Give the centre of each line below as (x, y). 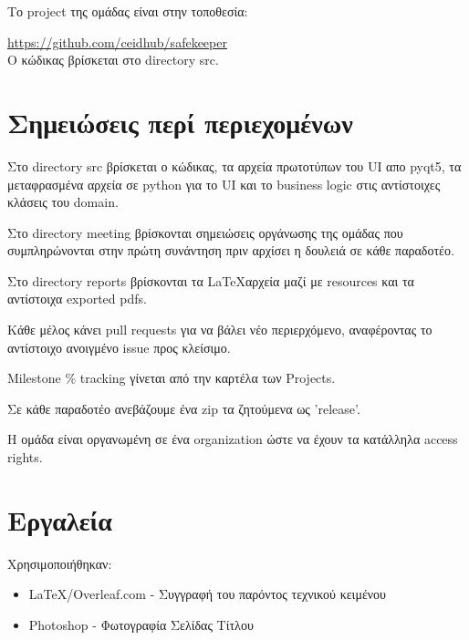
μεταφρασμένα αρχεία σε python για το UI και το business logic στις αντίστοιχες (224, 184)
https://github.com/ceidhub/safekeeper (117, 41)
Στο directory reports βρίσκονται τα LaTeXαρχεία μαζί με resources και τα (211, 280)
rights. (25, 457)
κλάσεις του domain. (63, 202)
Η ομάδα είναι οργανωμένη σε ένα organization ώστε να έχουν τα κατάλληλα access (233, 439)
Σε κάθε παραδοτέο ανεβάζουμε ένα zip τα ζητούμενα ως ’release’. (184, 408)
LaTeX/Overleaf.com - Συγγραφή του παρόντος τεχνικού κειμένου (208, 594)
